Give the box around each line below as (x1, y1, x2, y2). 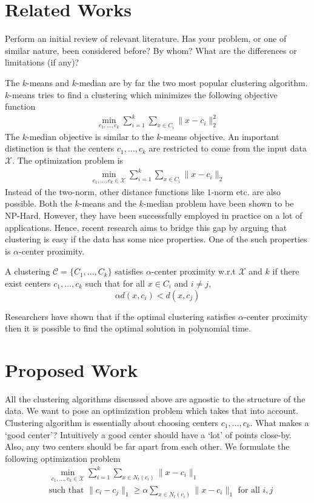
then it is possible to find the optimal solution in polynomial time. (5, 322, 251, 335)
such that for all (85, 276, 145, 289)
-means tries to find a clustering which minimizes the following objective (9, 88, 278, 101)
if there (272, 265, 299, 278)
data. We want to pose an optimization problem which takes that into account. (5, 404, 298, 417)
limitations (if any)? (5, 56, 79, 68)
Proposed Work (5, 357, 138, 382)
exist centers (5, 276, 51, 289)
